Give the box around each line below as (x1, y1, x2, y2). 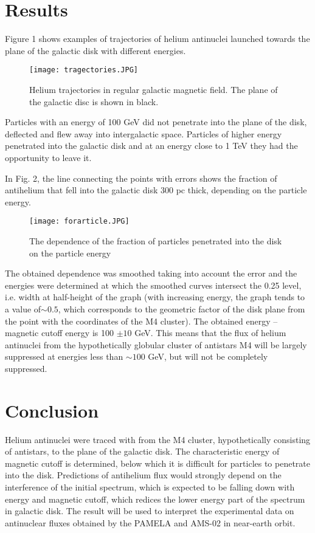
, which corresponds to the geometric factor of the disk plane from (58, 302, 305, 315)
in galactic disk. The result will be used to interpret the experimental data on (5, 504, 294, 517)
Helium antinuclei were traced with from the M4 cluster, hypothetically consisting (5, 433, 311, 445)
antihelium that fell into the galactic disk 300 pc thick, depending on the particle (5, 184, 307, 196)
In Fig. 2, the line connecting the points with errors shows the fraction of (5, 171, 277, 184)
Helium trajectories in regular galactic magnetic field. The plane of (29, 83, 278, 95)
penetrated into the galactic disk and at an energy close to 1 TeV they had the (5, 139, 298, 152)
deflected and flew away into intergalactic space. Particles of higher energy (5, 127, 282, 140)
